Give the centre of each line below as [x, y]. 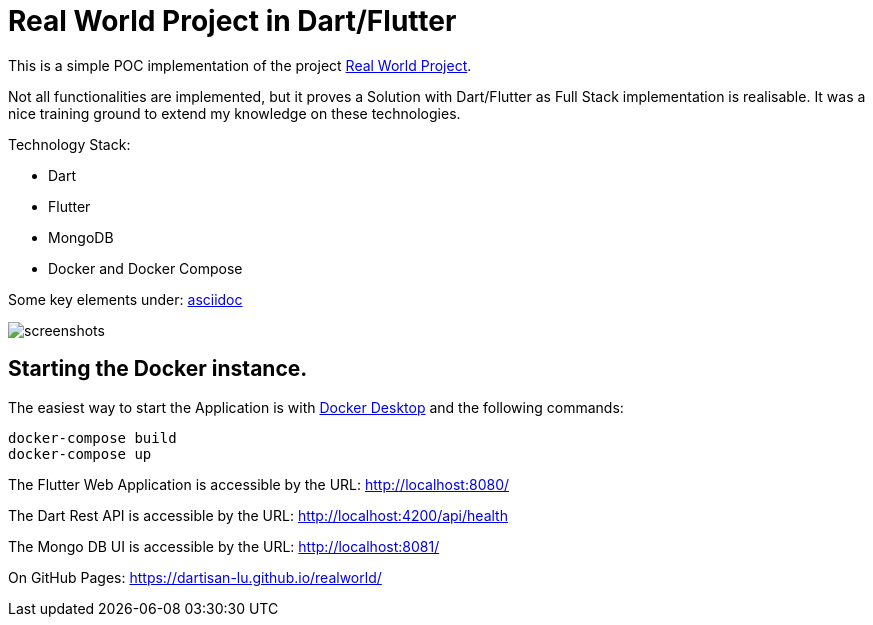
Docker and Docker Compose [145, 268]
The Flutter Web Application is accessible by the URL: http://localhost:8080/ [259, 484]
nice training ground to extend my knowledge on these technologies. [234, 113]
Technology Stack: [69, 144]
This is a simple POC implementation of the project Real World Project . [240, 65]
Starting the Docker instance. [158, 369]
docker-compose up [80, 453]
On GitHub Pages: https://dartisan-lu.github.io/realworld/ [195, 577]
